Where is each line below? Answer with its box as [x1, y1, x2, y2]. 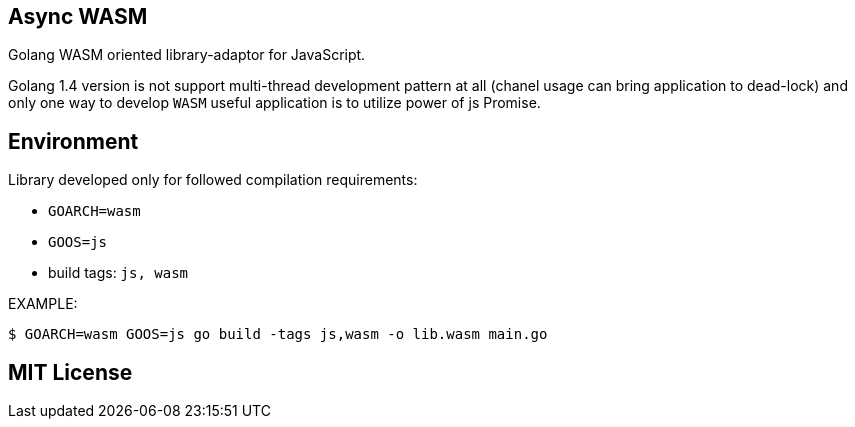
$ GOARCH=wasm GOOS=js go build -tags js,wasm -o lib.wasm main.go [8, 326, 548, 343]
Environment [8, 128, 139, 154]
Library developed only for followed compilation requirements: [8, 171, 418, 189]
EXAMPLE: [8, 295, 78, 313]
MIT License [8, 359, 133, 385]
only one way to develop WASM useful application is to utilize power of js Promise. [8, 94, 541, 112]
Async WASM [8, 4, 148, 29]
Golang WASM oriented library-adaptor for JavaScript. [8, 46, 366, 64]
